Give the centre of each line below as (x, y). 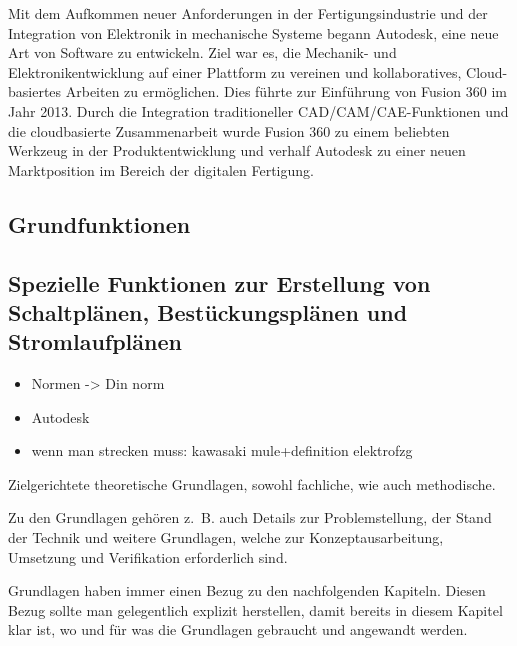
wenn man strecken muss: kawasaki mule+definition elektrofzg (222, 450)
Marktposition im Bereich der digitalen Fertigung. (161, 169)
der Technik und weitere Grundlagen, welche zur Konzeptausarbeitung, (226, 537)
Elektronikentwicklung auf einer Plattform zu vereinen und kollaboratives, (235, 71)
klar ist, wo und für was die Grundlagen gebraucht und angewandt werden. (238, 629)
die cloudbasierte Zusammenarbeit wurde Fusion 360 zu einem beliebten (229, 130)
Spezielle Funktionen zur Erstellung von (219, 282)
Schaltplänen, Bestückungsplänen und (208, 311)
